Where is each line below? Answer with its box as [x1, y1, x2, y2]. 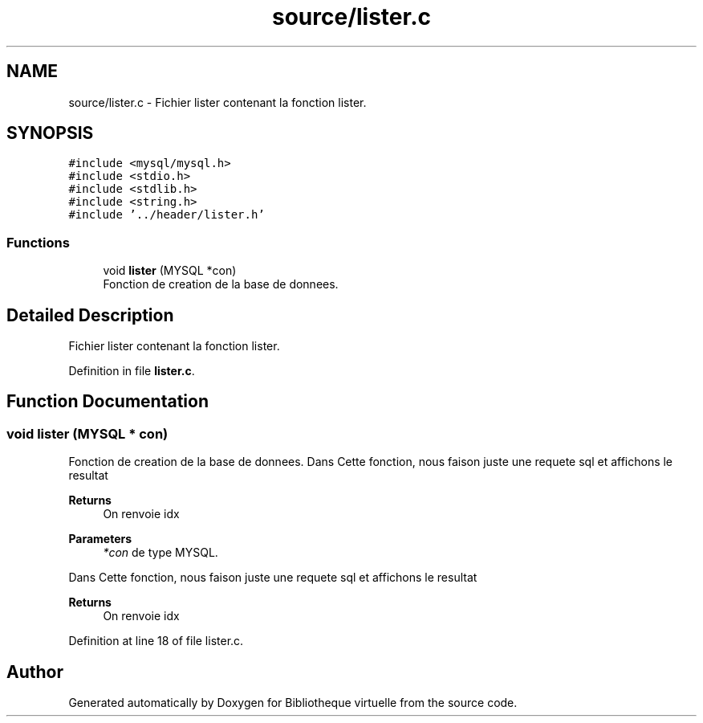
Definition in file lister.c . [68, 364, 195, 378]
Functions [6, 234, 70, 251]
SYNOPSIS [6, 123, 94, 144]
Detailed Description [6, 304, 174, 325]
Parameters [68, 532, 132, 546]
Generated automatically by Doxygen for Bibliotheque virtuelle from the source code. [68, 696, 518, 710]
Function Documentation [6, 391, 209, 412]
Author [6, 661, 63, 682]
